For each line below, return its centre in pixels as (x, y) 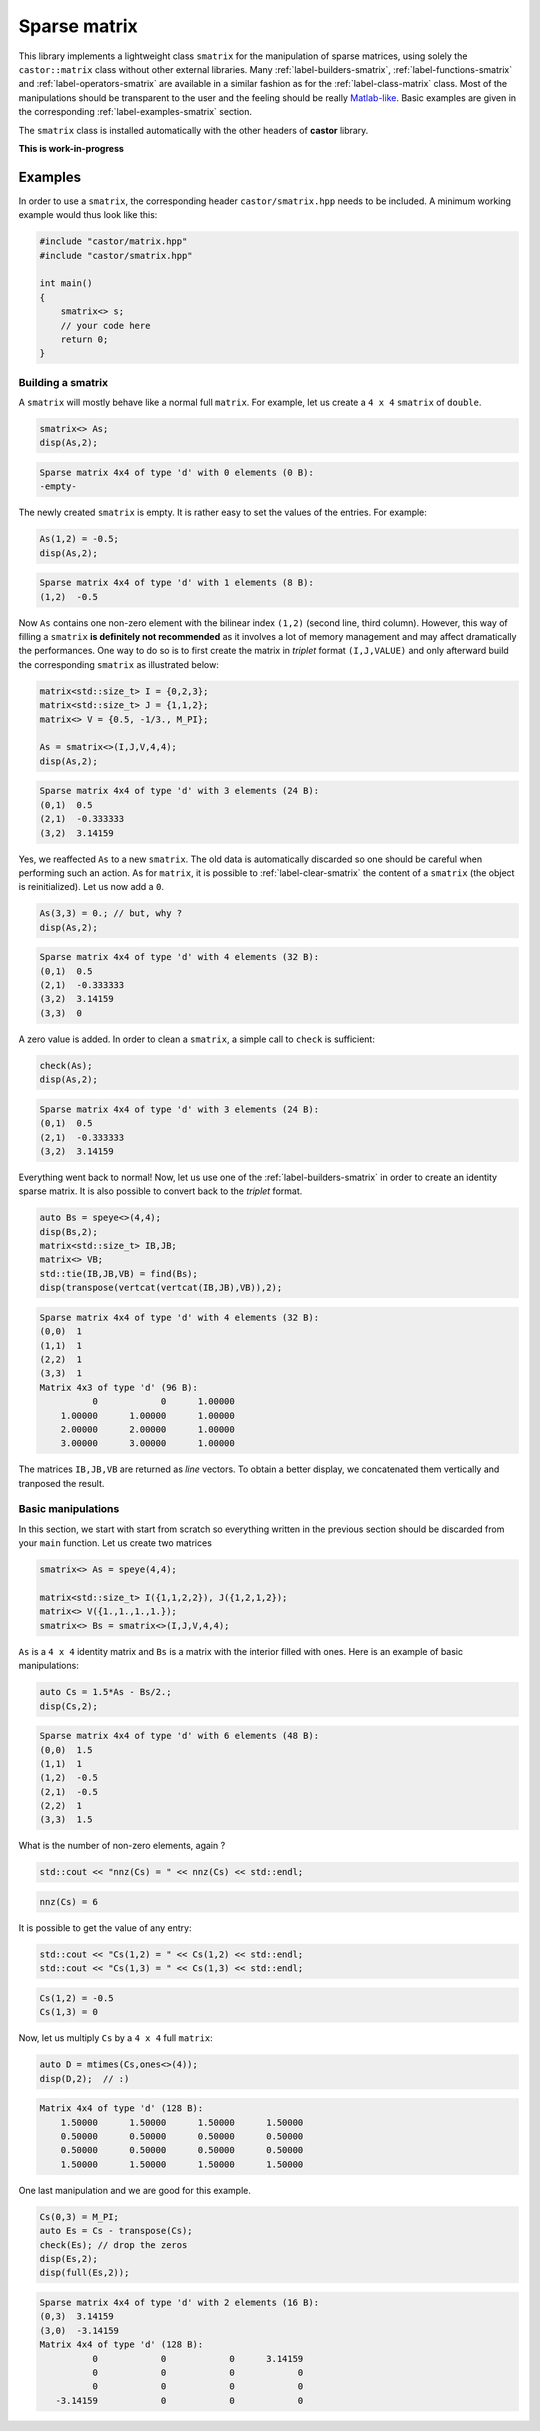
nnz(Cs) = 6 (69, 1902)
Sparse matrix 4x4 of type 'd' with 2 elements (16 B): (179, 2302)
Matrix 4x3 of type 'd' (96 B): (119, 1387)
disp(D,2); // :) (84, 2078)
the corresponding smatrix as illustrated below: (119, 664)
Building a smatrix (63, 382)
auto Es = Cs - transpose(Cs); (116, 2231)
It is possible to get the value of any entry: (105, 1928)
